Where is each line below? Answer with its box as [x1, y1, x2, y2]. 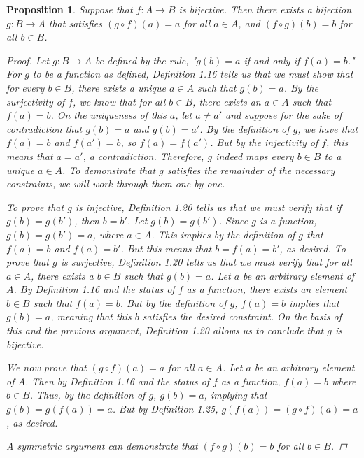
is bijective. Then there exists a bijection [178, 2, 352, 16]
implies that [289, 295, 339, 310]
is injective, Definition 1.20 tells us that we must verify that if [75, 199, 342, 214]
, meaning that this [50, 309, 132, 324]
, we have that [297, 121, 358, 136]
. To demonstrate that [62, 162, 156, 177]
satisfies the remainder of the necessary [167, 162, 335, 177]
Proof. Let [6, 52, 50, 67]
